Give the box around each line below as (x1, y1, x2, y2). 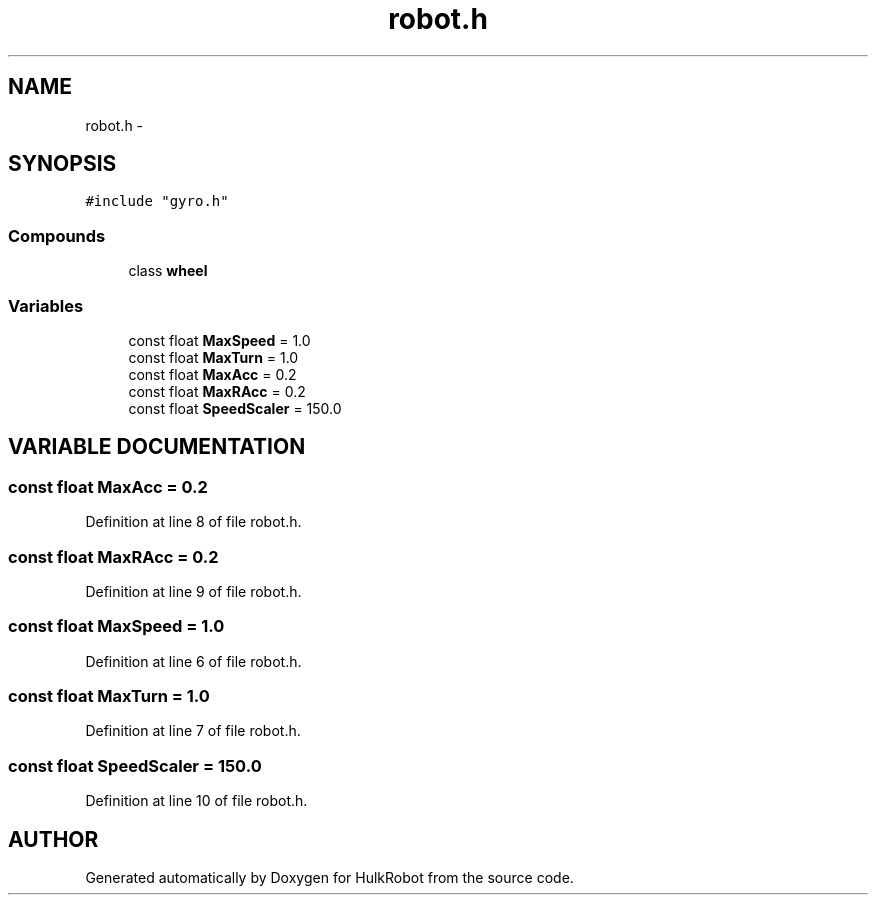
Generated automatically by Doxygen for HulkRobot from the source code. (85, 869, 574, 886)
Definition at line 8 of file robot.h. (85, 513, 302, 531)
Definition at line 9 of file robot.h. (85, 582, 302, 600)
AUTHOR (8, 826, 99, 852)
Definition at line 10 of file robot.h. (85, 792, 308, 810)
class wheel (128, 262, 208, 280)
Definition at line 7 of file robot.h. (85, 722, 301, 740)
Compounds (8, 225, 106, 246)
